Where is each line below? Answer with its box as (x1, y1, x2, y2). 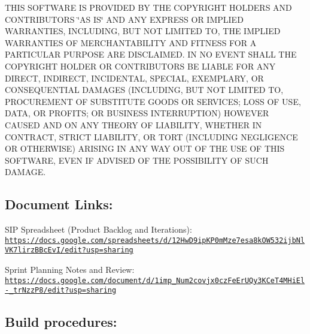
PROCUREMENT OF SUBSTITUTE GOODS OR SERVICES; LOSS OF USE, (5, 95, 301, 107)
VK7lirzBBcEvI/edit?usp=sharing (5, 246, 133, 255)
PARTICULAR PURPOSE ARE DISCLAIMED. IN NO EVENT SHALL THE (5, 48, 297, 61)
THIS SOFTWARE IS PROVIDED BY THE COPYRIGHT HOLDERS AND (5, 1, 292, 13)
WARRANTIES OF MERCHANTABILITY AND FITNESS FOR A (5, 36, 257, 49)
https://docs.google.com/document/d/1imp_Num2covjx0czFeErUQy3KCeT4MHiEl (5, 276, 305, 285)
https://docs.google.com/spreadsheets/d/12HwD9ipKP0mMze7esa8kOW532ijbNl (5, 236, 305, 245)
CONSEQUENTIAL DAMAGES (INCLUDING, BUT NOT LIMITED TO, (5, 83, 284, 96)
